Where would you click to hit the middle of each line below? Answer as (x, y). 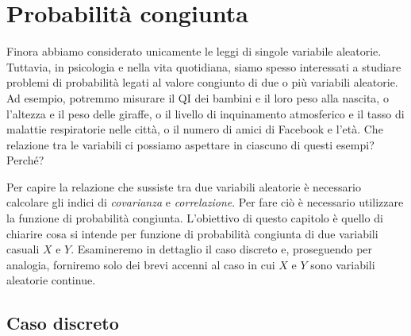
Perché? (25, 160)
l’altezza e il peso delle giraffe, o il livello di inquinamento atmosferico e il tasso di (205, 113)
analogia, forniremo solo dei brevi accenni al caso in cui (141, 264)
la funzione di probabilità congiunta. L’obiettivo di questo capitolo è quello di (195, 218)
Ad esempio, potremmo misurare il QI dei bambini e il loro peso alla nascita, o (198, 97)
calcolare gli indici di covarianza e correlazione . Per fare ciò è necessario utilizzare (205, 202)
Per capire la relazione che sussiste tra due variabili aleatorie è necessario (184, 186)
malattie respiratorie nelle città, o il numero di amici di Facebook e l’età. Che (195, 129)
